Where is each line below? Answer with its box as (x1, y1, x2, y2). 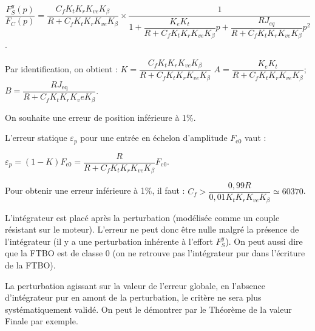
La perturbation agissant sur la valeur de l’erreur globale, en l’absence (5, 279, 265, 292)
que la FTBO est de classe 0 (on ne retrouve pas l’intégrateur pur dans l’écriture (5, 247, 305, 259)
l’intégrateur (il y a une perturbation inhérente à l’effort (5, 234, 213, 247)
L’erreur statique (5, 131, 67, 144)
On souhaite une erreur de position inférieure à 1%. (5, 111, 196, 123)
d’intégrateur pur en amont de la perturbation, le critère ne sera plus (5, 291, 262, 304)
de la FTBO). (5, 258, 56, 271)
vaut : (245, 131, 266, 144)
